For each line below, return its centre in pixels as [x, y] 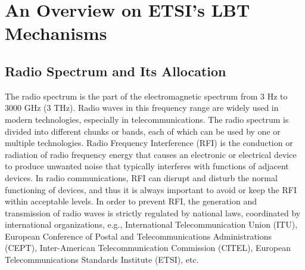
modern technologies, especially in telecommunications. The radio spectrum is [147, 119]
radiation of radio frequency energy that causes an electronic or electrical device [151, 154]
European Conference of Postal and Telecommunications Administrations [139, 236]
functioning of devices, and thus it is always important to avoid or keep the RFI [151, 189]
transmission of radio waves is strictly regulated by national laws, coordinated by [153, 212]
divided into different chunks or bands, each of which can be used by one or [143, 131]
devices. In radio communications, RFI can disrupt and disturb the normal [141, 177]
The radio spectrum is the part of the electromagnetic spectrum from [131, 96]
